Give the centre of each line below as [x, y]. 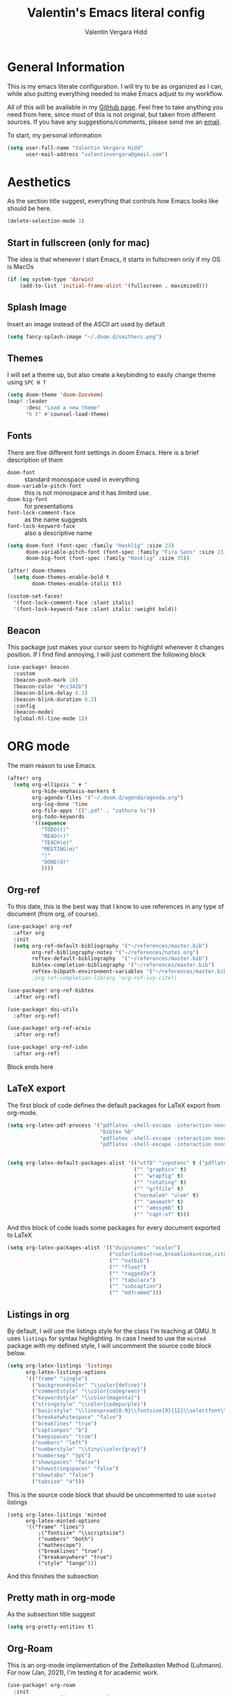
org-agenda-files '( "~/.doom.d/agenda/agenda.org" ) [108, 798]
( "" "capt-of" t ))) [162, 1215]
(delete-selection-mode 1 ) [46, 221]
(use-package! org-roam [41, 1686]
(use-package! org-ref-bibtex [51, 990]
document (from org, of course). [53, 914]
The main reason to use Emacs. [52, 766]
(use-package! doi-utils [43, 1009]
